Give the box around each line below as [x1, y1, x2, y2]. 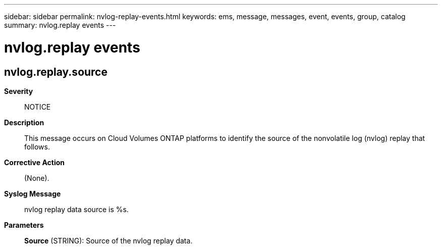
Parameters [4, 220, 44, 229]
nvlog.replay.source [4, 65, 107, 78]
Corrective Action [4, 158, 65, 167]
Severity [4, 86, 33, 95]
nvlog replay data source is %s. [24, 205, 129, 214]
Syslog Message [4, 189, 61, 198]
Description [4, 118, 44, 127]
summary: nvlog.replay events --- [4, 21, 116, 29]
